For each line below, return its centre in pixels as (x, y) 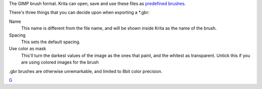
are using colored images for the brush (60, 62)
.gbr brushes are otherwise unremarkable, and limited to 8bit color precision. (86, 71)
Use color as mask (27, 49)
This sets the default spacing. (51, 42)
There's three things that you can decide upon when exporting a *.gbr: (79, 13)
